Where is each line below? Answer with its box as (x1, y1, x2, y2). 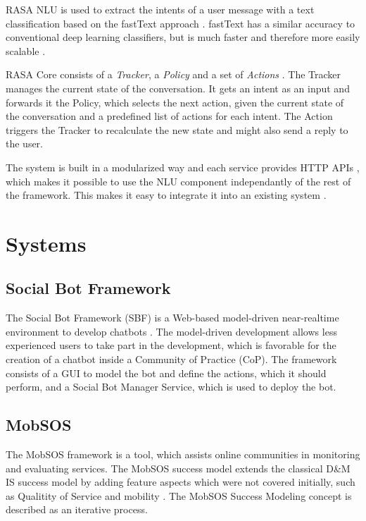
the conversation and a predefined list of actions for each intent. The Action (6, 109, 333, 123)
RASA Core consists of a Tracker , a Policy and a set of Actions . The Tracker (6, 67, 341, 82)
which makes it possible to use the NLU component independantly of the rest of (6, 173, 351, 188)
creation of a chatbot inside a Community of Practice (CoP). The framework (6, 352, 337, 367)
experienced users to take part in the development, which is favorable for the (6, 338, 336, 353)
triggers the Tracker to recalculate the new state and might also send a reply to (6, 122, 348, 137)
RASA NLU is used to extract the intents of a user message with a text (6, 2, 315, 16)
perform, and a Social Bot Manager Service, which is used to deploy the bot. (6, 379, 336, 394)
